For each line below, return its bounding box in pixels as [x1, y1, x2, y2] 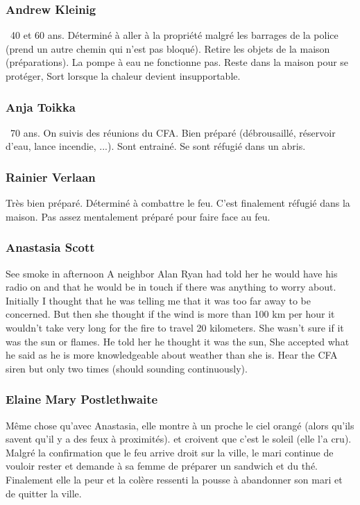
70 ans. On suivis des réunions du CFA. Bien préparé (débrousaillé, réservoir [10, 125, 336, 139]
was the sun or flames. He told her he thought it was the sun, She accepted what [6, 334, 350, 348]
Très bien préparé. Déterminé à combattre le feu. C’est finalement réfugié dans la [6, 196, 350, 210]
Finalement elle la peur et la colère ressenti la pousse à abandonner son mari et [6, 472, 343, 486]
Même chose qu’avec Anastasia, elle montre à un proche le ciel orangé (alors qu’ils [6, 418, 354, 432]
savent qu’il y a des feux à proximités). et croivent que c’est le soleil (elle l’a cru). [6, 431, 352, 446]
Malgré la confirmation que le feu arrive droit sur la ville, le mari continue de [6, 445, 334, 459]
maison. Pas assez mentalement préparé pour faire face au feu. [6, 209, 271, 223]
